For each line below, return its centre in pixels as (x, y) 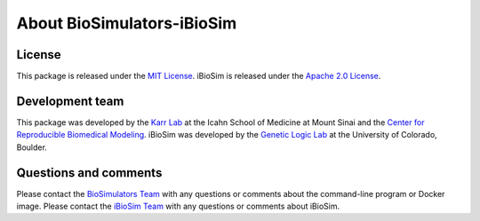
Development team (70, 101)
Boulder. (32, 147)
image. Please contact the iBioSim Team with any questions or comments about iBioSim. (178, 206)
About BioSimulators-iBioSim (127, 23)
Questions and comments (89, 173)
